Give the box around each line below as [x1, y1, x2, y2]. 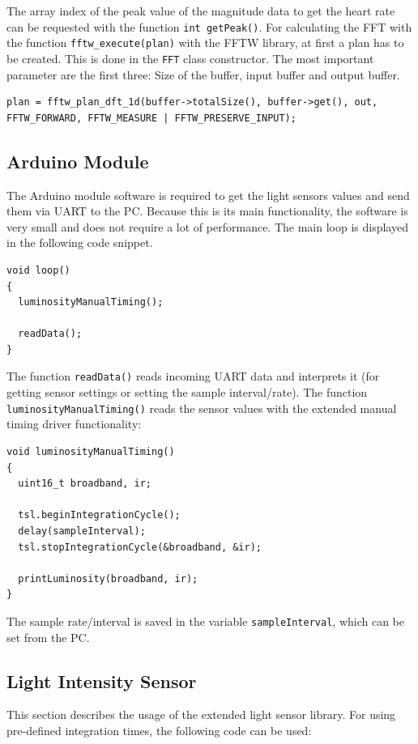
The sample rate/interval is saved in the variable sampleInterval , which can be [6, 612, 404, 629]
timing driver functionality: [6, 415, 142, 432]
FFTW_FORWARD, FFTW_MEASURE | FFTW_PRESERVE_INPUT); [6, 112, 296, 124]
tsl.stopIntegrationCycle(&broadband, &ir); [18, 541, 262, 553]
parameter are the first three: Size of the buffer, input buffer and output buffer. [6, 66, 400, 83]
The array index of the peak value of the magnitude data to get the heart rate [6, 2, 395, 19]
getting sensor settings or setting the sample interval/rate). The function [6, 384, 368, 401]
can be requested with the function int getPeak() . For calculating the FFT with [6, 18, 412, 35]
